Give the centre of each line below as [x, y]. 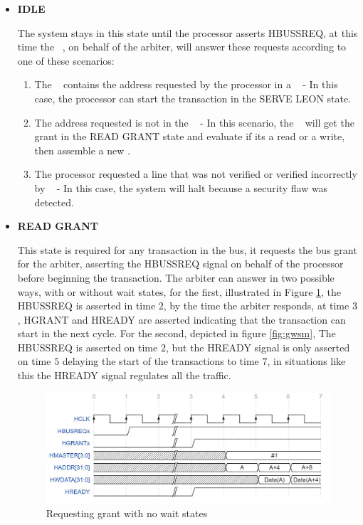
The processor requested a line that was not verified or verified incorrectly [196, 174]
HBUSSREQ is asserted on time [88, 347]
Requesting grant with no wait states [127, 513]
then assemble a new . [82, 150]
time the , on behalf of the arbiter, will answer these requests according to [182, 47]
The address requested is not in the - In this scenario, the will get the [194, 122]
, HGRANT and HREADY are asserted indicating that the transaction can [181, 319]
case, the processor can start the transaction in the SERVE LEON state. [193, 98]
